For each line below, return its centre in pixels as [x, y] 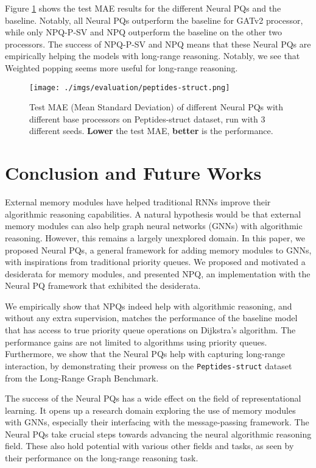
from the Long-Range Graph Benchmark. [82, 378]
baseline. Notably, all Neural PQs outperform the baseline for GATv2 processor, [154, 20]
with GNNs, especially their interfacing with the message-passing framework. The [157, 422]
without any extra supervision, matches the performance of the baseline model [151, 318]
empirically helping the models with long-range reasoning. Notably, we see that [153, 56]
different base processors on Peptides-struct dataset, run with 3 [147, 119]
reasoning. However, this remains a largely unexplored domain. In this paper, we [155, 237]
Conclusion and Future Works [133, 173]
